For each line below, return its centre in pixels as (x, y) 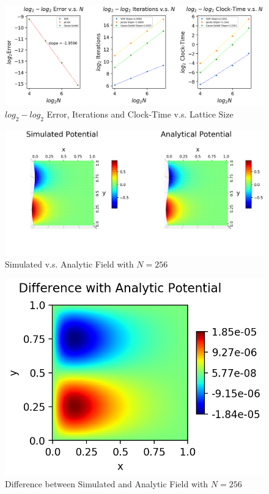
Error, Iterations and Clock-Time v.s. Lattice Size (140, 114)
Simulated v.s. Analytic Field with (69, 264)
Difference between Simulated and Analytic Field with (107, 484)
